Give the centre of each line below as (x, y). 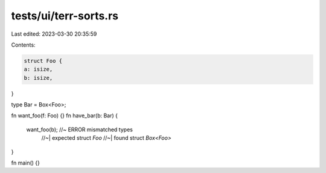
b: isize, (38, 78)
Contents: (23, 45)
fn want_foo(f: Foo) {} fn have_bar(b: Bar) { (64, 116)
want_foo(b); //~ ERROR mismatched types (79, 129)
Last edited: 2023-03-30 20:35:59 (54, 34)
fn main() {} (26, 163)
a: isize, (38, 69)
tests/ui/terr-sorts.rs (65, 16)
